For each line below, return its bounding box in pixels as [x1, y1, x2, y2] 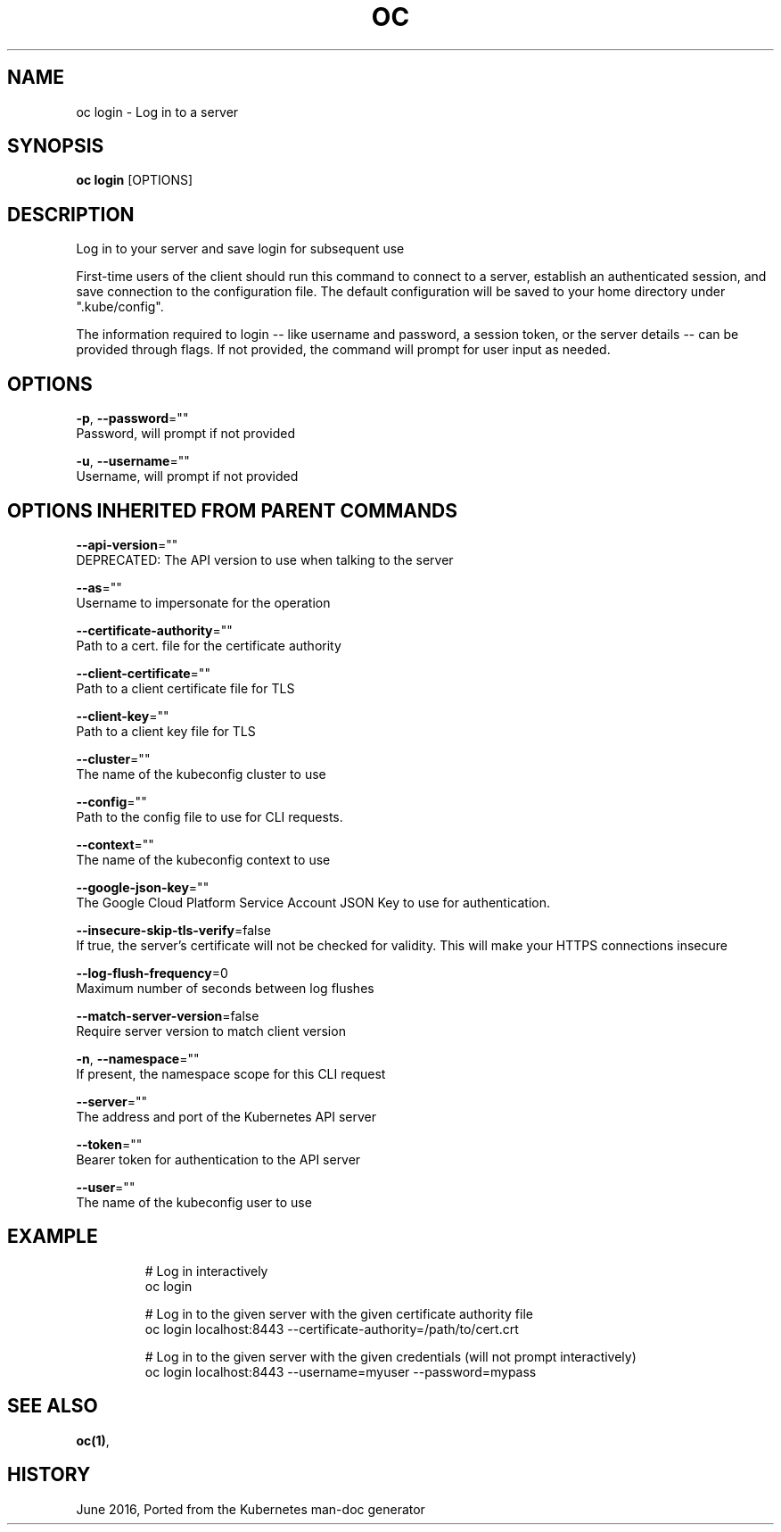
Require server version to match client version [76, 1023, 346, 1039]
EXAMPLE [7, 1225, 98, 1248]
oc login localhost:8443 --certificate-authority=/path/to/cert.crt [144, 1321, 519, 1337]
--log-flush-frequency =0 [76, 965, 228, 981]
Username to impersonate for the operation [76, 594, 331, 610]
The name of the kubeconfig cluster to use [76, 766, 326, 782]
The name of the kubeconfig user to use [76, 1194, 312, 1210]
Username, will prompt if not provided [76, 468, 299, 484]
